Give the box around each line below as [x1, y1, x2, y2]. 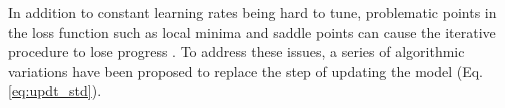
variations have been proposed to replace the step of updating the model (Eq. [8, 60, 484, 81]
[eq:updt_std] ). [8, 80, 102, 101]
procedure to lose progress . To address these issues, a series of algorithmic [8, 41, 465, 62]
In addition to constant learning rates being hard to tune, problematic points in [8, 2, 497, 22]
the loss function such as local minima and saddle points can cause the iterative [8, 21, 496, 42]
